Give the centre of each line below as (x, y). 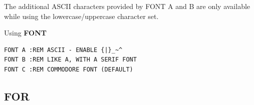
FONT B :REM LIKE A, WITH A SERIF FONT (70, 60)
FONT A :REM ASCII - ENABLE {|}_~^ (63, 50)
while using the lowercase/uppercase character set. (81, 16)
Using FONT (25, 33)
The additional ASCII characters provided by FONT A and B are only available (127, 6)
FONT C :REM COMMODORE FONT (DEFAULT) (69, 69)
